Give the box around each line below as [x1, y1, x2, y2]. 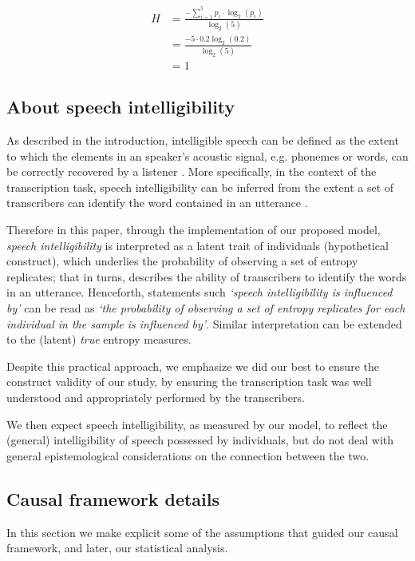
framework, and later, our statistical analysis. [6, 539, 228, 556]
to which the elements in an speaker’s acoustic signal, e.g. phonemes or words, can [6, 147, 409, 164]
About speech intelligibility [6, 94, 235, 119]
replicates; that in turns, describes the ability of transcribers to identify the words [6, 268, 407, 284]
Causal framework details [6, 486, 220, 511]
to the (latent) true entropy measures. [6, 331, 192, 348]
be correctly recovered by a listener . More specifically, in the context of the [6, 163, 377, 180]
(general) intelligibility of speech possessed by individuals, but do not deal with [6, 432, 394, 448]
